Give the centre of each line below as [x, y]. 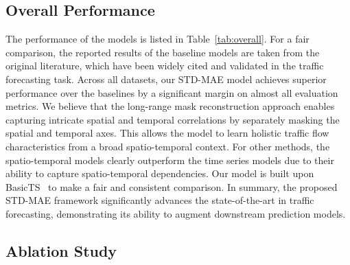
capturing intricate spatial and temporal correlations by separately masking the [173, 119]
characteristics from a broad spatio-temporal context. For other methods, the [168, 146]
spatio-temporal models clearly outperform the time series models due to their [170, 160]
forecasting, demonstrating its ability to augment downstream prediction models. [176, 213]
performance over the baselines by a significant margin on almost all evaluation [172, 92]
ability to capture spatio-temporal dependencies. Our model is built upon [160, 173]
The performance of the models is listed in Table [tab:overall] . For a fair [157, 39]
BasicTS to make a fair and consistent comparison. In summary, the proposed [172, 186]
